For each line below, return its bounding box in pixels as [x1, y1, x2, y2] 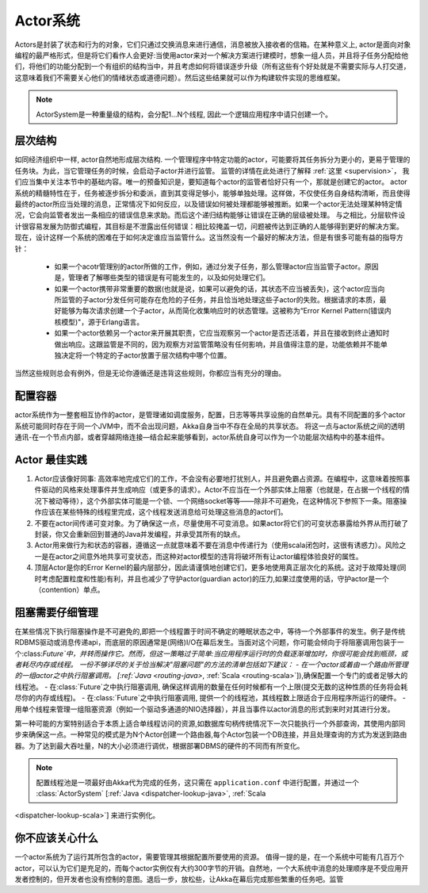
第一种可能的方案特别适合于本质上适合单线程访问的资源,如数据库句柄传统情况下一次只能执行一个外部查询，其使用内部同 [14, 719, 406, 728]
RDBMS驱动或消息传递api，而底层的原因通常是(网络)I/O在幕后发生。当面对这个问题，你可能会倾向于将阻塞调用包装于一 [14, 638, 404, 647]
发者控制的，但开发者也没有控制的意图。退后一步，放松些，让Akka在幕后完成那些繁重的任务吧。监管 [14, 875, 344, 883]
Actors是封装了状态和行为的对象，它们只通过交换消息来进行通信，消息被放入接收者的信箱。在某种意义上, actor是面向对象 [14, 40, 411, 49]
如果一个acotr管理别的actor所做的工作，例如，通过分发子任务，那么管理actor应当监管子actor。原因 [54, 262, 380, 271]
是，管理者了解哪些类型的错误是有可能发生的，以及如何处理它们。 [54, 273, 269, 282]
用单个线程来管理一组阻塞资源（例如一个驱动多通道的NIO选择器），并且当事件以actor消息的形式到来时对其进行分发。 [14, 704, 395, 714]
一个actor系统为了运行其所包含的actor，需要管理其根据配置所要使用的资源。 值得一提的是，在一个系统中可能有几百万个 [14, 853, 404, 862]
